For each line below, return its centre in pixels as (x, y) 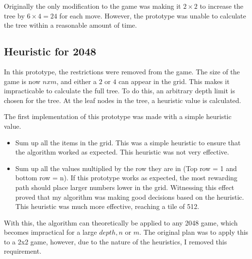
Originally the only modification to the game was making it (92, 6)
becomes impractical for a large (50, 232)
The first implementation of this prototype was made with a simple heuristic (118, 116)
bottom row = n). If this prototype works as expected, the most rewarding (126, 178)
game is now (22, 81)
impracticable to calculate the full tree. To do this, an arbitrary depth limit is (119, 91)
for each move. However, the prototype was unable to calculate (153, 15)
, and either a (76, 81)
